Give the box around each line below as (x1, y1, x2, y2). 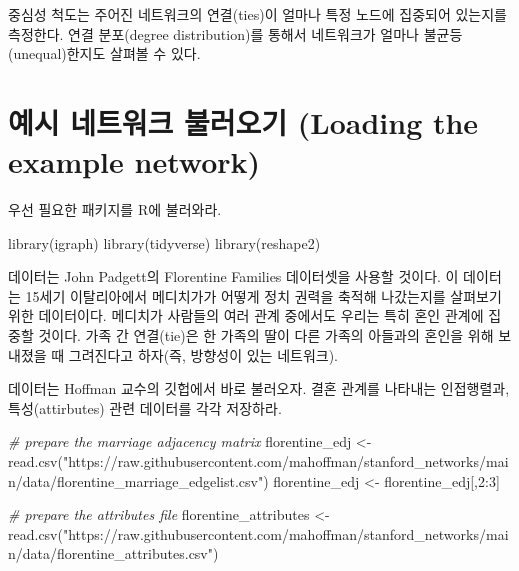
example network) (8, 141, 261, 182)
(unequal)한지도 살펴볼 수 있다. (8, 43, 201, 64)
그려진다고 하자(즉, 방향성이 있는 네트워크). (68, 344, 339, 365)
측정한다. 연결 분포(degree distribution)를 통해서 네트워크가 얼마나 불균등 (8, 23, 463, 44)
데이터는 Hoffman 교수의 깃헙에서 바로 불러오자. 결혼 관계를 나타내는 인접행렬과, (8, 378, 510, 399)
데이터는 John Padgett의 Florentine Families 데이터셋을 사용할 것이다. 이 (8, 266, 459, 287)
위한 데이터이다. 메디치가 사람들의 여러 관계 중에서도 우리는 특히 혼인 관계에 (8, 305, 484, 326)
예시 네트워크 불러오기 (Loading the (8, 101, 479, 142)
